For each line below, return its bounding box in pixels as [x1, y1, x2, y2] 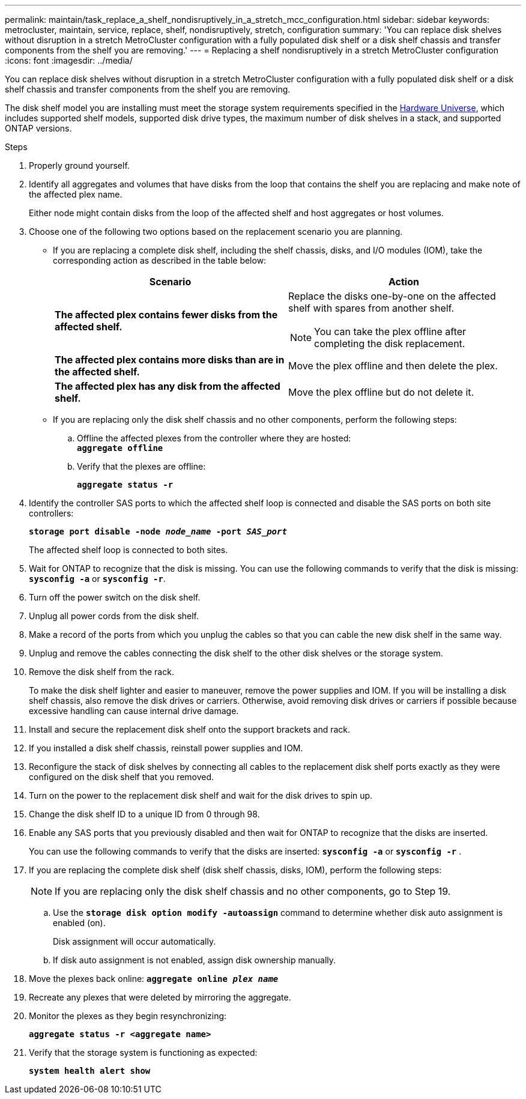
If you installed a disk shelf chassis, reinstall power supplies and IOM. [29, 743, 303, 753]
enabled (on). [53, 918, 106, 928]
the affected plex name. [29, 189, 122, 199]
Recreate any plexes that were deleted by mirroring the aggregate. [29, 992, 291, 1002]
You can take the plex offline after [314, 325, 467, 338]
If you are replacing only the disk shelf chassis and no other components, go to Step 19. [55, 885, 451, 897]
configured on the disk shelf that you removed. [29, 772, 214, 782]
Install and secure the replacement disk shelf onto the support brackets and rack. [29, 724, 351, 734]
